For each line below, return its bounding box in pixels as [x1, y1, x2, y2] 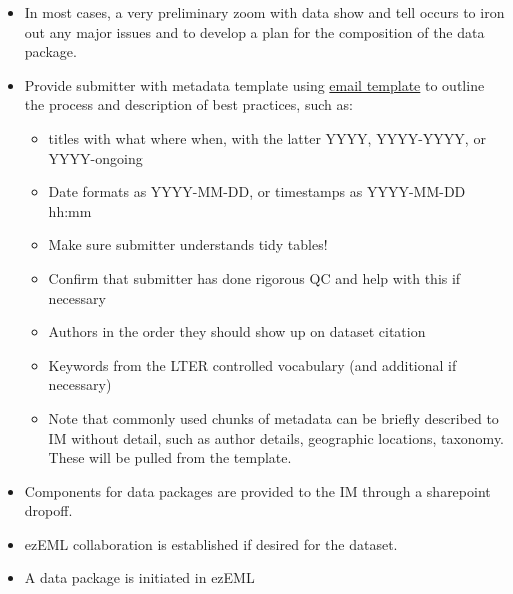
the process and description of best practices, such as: [24, 94, 353, 115]
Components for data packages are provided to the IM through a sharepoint [24, 480, 491, 501]
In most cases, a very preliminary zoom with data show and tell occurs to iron [24, 2, 505, 22]
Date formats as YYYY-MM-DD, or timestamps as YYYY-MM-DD [48, 181, 466, 202]
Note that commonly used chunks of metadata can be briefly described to [48, 407, 499, 428]
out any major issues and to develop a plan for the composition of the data [24, 21, 485, 42]
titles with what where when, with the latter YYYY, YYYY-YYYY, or [48, 127, 486, 148]
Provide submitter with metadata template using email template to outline [24, 74, 485, 95]
